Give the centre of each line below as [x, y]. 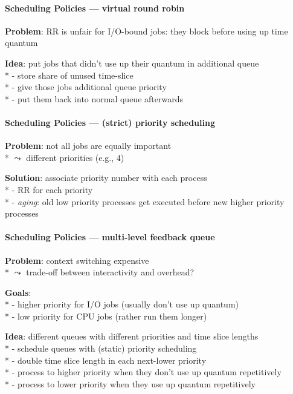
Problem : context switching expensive [77, 260]
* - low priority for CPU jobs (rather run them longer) [106, 316]
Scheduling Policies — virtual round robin [95, 8]
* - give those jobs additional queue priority [86, 87]
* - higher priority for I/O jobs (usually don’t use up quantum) [122, 304]
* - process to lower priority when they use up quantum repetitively [130, 383]
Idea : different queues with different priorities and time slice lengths [132, 336]
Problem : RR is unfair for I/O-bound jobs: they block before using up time [146, 31]
